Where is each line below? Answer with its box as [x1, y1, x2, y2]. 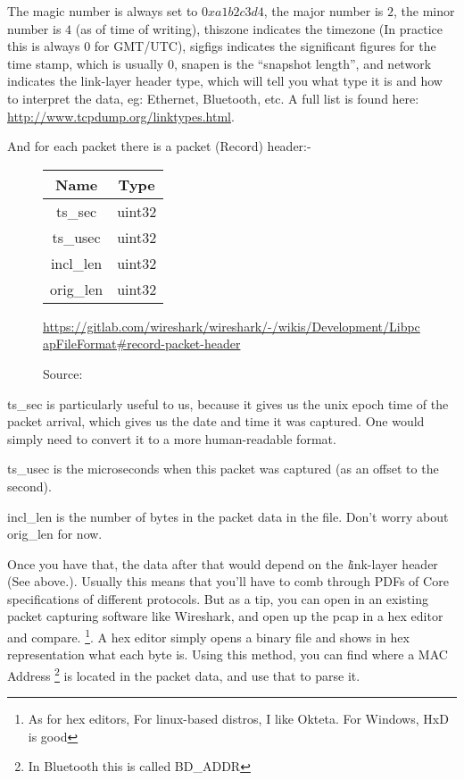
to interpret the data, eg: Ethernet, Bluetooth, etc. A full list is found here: [7, 88, 419, 107]
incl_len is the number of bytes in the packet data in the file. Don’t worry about [7, 507, 449, 525]
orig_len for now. [7, 524, 103, 543]
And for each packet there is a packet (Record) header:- [7, 137, 311, 155]
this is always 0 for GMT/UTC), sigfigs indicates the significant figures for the [7, 37, 436, 55]
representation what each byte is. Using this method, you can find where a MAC [7, 645, 448, 664]
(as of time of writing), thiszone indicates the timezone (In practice [75, 19, 443, 38]
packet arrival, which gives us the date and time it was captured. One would [7, 412, 425, 431]
